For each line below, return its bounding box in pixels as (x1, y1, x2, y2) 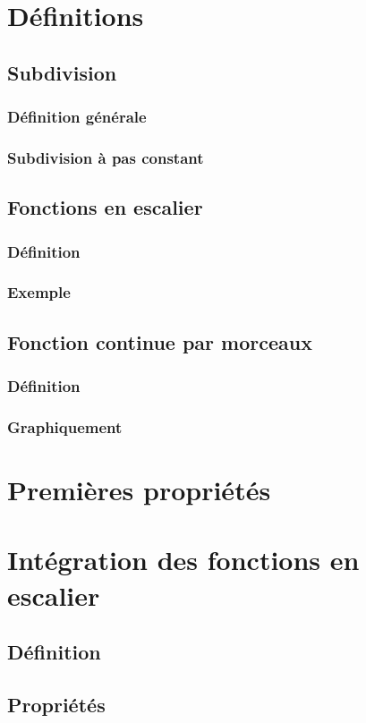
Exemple (7, 281, 71, 303)
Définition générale (7, 106, 147, 128)
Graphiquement (7, 415, 123, 438)
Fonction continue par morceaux (7, 327, 312, 355)
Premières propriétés (7, 471, 271, 507)
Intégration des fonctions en (7, 541, 360, 578)
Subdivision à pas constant (7, 146, 204, 168)
